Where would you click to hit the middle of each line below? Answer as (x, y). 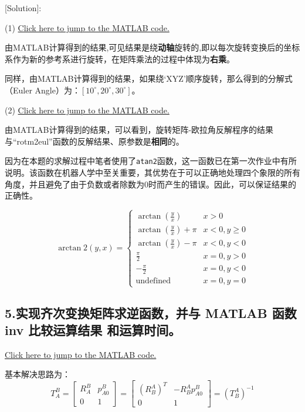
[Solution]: (23, 8)
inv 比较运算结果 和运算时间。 (93, 329)
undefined (153, 281)
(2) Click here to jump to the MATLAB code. (87, 110)
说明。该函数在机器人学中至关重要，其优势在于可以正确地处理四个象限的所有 (152, 172)
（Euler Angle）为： (43, 90)
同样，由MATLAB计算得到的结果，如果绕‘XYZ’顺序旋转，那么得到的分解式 (149, 78)
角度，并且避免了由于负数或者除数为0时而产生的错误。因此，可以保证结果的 (150, 184)
